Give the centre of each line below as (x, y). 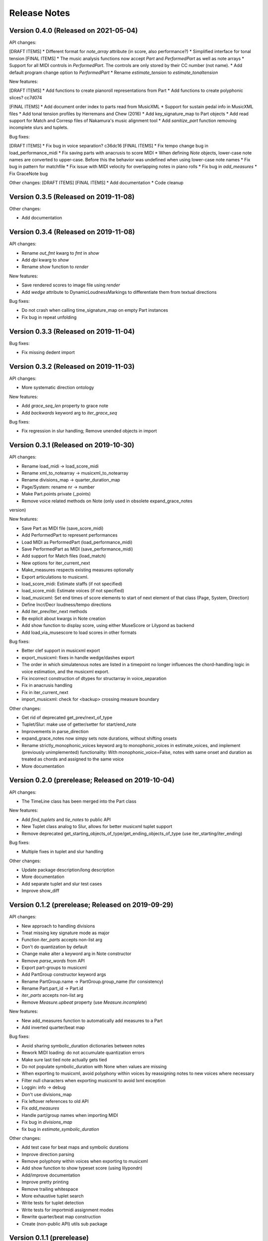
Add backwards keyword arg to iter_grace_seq (69, 413)
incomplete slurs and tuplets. (39, 128)
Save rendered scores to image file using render (71, 285)
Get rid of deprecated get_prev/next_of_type (67, 717)
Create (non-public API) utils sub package (65, 1224)
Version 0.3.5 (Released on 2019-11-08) (72, 197)
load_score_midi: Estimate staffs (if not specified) (72, 584)
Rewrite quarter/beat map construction (61, 1217)
